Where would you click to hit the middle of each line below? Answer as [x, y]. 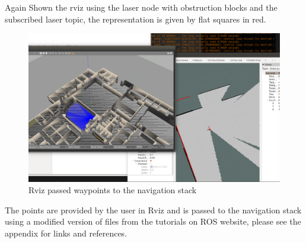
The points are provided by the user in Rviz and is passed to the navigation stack [153, 210]
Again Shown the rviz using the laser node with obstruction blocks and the [141, 7]
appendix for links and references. [66, 233]
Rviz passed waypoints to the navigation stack [113, 190]
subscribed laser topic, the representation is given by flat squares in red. [136, 19]
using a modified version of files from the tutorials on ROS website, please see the [153, 221]
